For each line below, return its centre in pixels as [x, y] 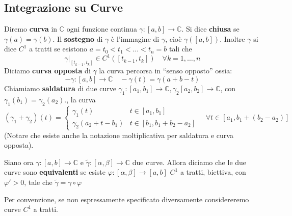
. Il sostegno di [78, 38]
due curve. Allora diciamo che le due [189, 162]
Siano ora [19, 162]
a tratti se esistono [58, 49]
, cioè [174, 38]
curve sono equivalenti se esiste [55, 172]
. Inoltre [232, 38]
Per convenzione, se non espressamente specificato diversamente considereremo [127, 199]
